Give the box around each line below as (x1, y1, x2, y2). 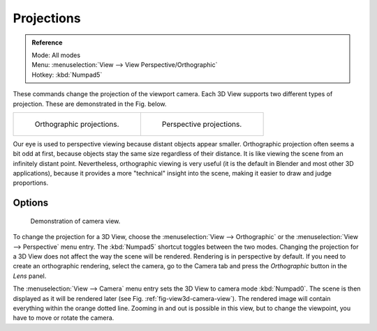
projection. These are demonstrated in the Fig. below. (13, 100, 167, 108)
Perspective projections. (161, 119, 242, 129)
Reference (31, 38, 63, 47)
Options (13, 197, 49, 209)
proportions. (13, 178, 49, 187)
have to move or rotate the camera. (13, 314, 114, 322)
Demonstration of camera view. (30, 217, 121, 225)
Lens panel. (13, 272, 47, 280)
